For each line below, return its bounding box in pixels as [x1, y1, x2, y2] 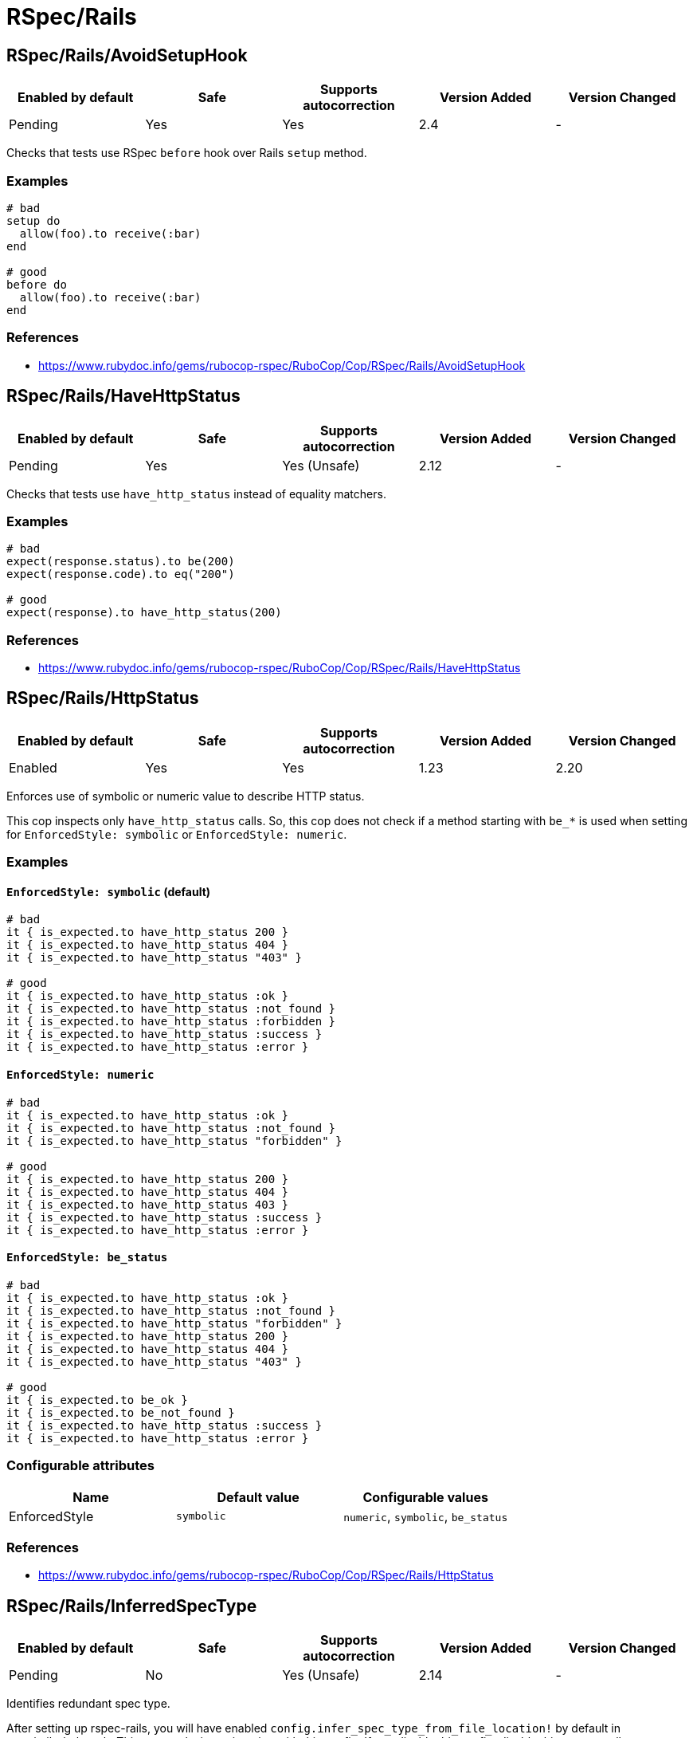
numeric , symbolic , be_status [343, 1508, 508, 1524]
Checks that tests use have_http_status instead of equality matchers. [6, 486, 386, 501]
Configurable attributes [6, 1457, 155, 1474]
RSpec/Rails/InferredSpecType [6, 1595, 257, 1616]
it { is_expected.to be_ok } [6, 1393, 188, 1406]
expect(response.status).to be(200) [6, 555, 235, 568]
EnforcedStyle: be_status [6, 1251, 168, 1264]
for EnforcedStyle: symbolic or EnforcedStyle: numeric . [6, 827, 347, 841]
